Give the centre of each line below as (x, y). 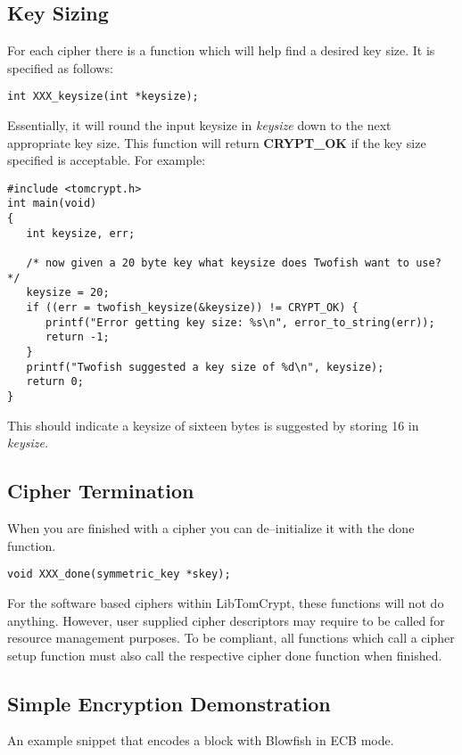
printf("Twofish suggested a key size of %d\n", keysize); (205, 367)
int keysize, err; (81, 233)
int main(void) (52, 204)
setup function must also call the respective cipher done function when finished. (225, 655)
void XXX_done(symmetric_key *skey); (119, 574)
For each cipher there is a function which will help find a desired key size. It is (221, 50)
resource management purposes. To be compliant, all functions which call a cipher (231, 638)
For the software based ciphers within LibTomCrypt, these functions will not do (226, 602)
